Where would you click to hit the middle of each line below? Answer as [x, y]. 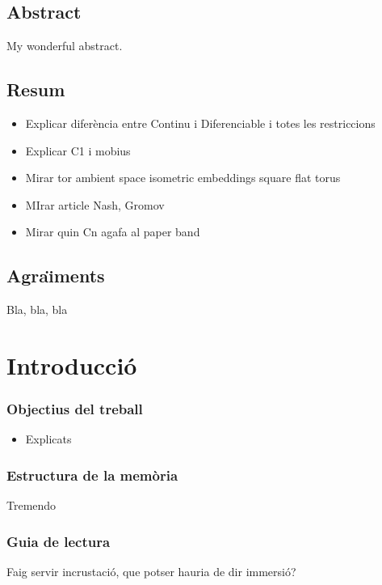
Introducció [72, 365]
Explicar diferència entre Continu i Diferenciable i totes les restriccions [200, 123]
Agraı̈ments [56, 276]
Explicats [48, 439]
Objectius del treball [75, 409]
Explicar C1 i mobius [78, 150]
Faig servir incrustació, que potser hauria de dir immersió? [151, 571]
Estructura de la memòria [92, 475]
